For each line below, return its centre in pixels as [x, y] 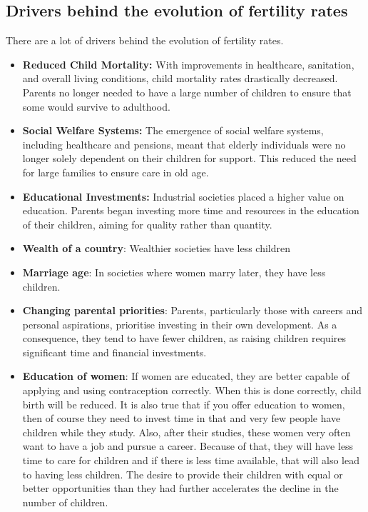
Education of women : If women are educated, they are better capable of [186, 376]
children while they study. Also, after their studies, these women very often [186, 432]
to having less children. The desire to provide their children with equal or [183, 474]
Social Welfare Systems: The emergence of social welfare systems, [173, 130]
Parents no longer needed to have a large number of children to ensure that [187, 92]
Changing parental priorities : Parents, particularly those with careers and [193, 310]
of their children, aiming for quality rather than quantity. [147, 224]
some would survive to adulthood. [96, 106]
